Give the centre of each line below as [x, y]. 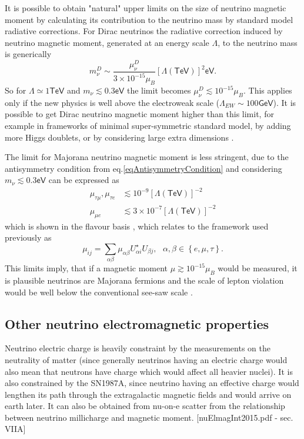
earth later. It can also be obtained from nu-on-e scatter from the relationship [145, 406]
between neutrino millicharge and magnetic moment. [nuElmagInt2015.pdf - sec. [149, 417]
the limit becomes [159, 90]
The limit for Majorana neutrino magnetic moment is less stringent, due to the [147, 157]
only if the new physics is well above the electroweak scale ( [112, 102]
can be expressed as [84, 180]
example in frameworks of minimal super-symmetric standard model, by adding [148, 125]
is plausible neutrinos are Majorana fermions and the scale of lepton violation [144, 280]
